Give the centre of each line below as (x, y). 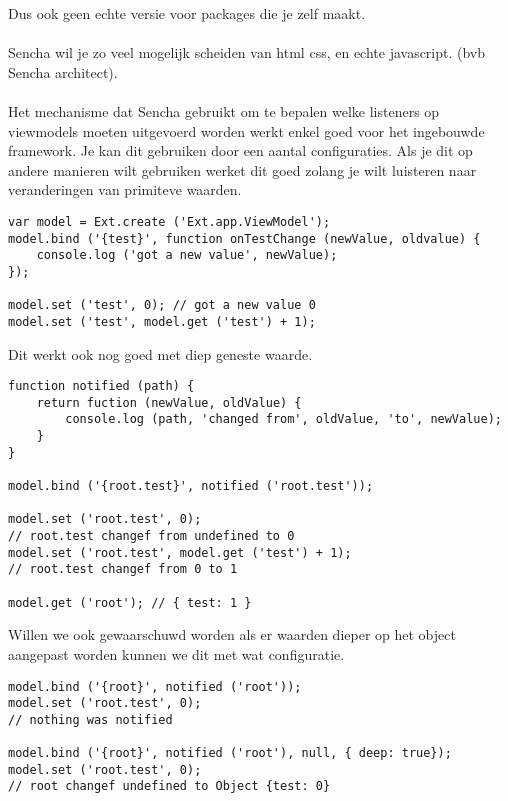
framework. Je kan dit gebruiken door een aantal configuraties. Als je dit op (240, 150)
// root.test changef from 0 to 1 (123, 569)
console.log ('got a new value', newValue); (187, 255)
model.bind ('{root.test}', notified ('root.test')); (191, 486)
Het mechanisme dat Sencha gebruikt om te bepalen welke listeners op (224, 110)
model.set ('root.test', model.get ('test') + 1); (180, 552)
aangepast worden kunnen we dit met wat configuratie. (176, 653)
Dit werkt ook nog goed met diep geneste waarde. (160, 353)
